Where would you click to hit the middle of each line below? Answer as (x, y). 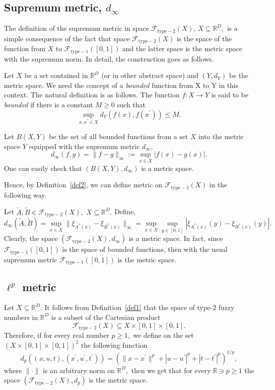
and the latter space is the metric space (182, 48)
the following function (114, 345)
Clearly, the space (31, 238)
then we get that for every (171, 370)
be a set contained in (56, 75)
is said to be (230, 95)
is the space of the (204, 38)
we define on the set (164, 335)
